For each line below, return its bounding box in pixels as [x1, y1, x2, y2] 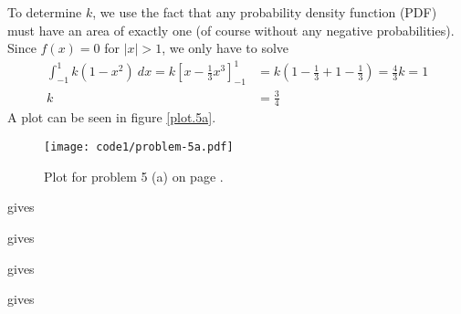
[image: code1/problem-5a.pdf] [44, 141, 234, 154]
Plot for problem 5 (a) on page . [44, 166, 224, 185]
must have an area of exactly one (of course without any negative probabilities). [7, 20, 455, 39]
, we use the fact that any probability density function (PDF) [92, 3, 437, 21]
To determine [7, 3, 82, 21]
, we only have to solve [162, 38, 289, 58]
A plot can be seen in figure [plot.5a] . [7, 108, 216, 127]
